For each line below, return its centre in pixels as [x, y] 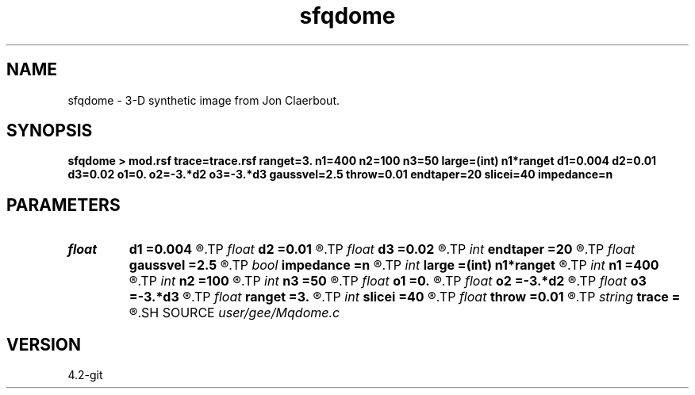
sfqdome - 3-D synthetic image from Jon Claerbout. [204, 100]
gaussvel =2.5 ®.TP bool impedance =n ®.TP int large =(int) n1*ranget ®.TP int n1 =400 [394, 265]
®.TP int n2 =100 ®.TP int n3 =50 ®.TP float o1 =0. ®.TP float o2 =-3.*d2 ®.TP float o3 [388, 281]
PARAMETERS [63, 205]
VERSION [44, 344]
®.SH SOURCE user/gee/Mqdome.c [234, 313]
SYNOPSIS [50, 131]
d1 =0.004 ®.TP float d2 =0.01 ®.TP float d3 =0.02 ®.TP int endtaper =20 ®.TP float [382, 249]
